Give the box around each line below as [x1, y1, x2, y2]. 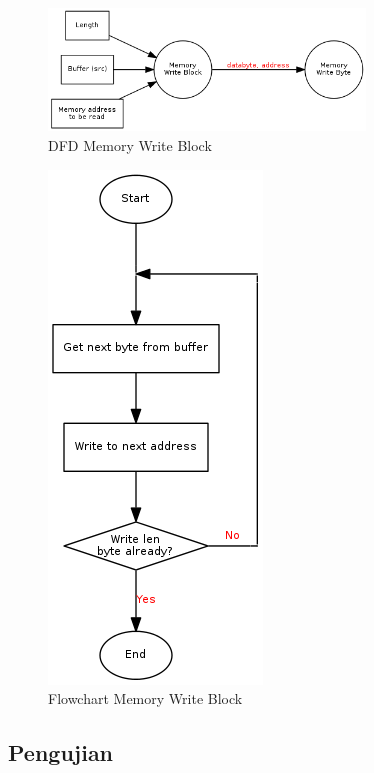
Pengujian [8, 737, 114, 768]
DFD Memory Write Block [48, 135, 212, 156]
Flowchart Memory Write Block [48, 688, 243, 709]
